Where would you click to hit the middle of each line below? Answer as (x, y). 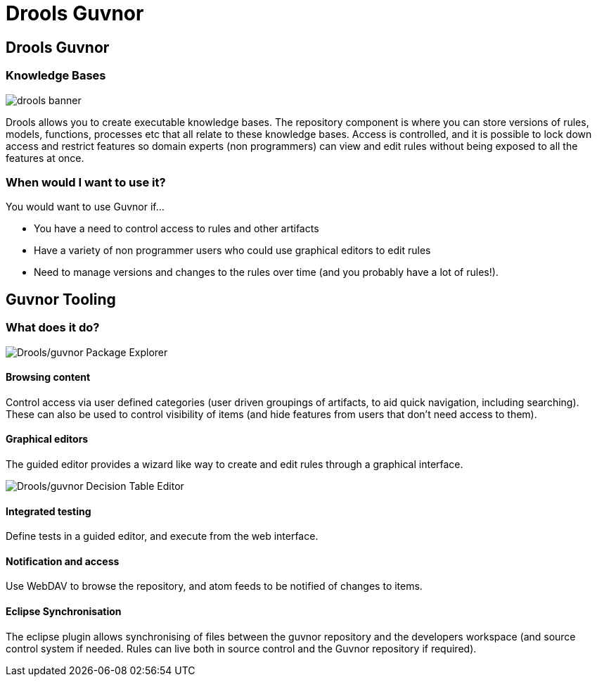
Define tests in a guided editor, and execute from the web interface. (162, 536)
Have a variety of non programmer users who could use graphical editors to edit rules (232, 251)
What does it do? (53, 328)
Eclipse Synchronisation (64, 611)
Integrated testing (49, 511)
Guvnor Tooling (61, 299)
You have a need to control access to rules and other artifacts (176, 229)
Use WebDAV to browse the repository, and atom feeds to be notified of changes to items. (214, 586)
